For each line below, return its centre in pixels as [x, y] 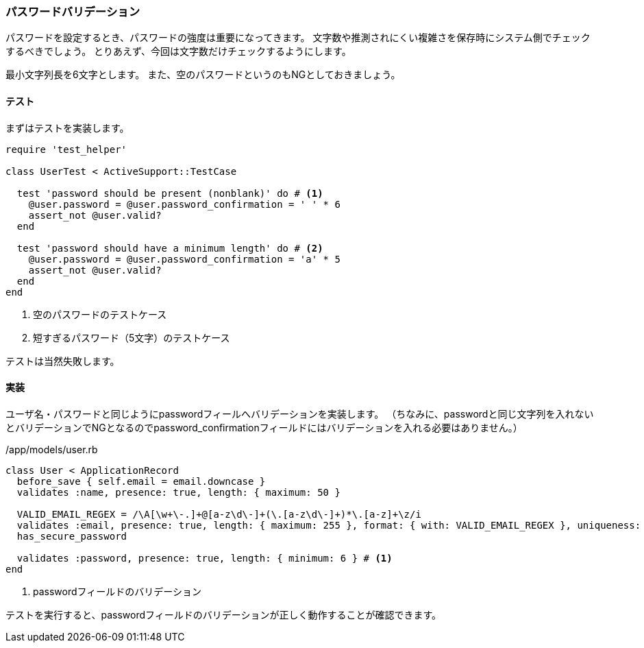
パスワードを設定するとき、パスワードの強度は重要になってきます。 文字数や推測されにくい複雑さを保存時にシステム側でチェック [298, 38]
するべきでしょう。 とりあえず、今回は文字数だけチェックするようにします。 [178, 51]
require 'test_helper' [66, 149]
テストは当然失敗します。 [63, 361]
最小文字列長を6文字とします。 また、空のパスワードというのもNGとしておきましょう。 [203, 75]
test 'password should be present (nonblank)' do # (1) [170, 193]
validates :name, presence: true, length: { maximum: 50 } [178, 492]
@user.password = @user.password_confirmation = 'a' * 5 [184, 259]
